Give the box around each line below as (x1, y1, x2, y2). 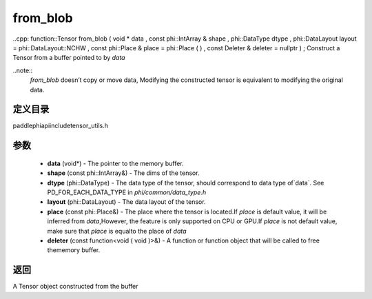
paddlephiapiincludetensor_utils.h (12, 121, 109, 130)
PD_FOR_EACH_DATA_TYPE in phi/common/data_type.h (47, 188, 207, 196)
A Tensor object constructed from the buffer (12, 282, 138, 291)
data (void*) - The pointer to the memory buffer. (47, 159, 184, 167)
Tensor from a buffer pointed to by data (12, 54, 125, 62)
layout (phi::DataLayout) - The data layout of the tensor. (47, 198, 206, 206)
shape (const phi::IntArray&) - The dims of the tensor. (47, 169, 200, 177)
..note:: (12, 66, 33, 74)
